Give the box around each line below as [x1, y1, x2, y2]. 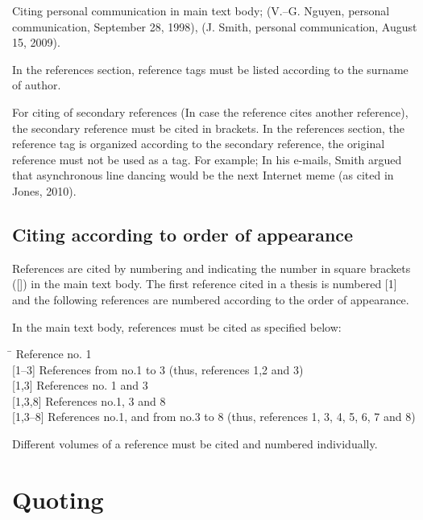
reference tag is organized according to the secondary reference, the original [12, 135, 385, 152]
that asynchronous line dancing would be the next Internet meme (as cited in [12, 167, 394, 184]
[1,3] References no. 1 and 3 [12, 377, 148, 394]
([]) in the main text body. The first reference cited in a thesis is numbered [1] [12, 275, 397, 292]
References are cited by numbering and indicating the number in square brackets [12, 259, 411, 276]
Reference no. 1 [15, 345, 92, 362]
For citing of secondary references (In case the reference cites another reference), [12, 103, 408, 120]
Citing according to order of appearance [12, 221, 354, 246]
